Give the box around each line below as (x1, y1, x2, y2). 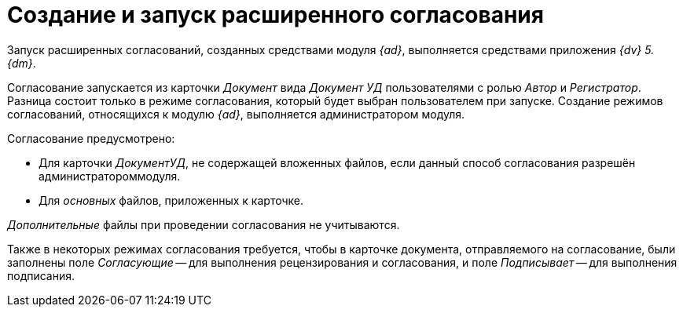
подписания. (7, 268, 75, 282)
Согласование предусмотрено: (7, 131, 175, 145)
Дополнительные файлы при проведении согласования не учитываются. (7, 217, 400, 231)
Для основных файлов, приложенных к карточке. (39, 193, 303, 207)
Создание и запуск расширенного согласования (7, 2, 544, 28)
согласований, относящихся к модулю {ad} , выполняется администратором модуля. (7, 107, 465, 121)
